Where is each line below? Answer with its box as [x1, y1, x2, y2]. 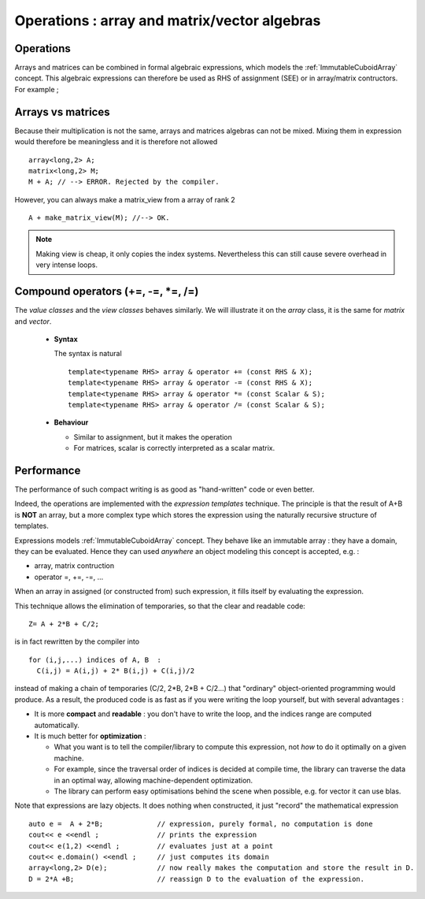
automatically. [34, 720, 80, 730]
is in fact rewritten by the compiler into [14, 637, 140, 646]
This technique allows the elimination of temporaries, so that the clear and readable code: [14, 601, 306, 611]
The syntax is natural [54, 349, 122, 358]
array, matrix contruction [34, 561, 115, 570]
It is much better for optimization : [34, 731, 146, 741]
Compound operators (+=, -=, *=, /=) [14, 284, 199, 299]
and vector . [14, 316, 52, 326]
